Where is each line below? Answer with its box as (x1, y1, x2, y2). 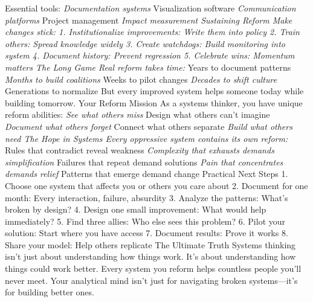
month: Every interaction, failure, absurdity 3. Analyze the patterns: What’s (5, 191, 288, 204)
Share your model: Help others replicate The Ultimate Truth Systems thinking (5, 238, 296, 251)
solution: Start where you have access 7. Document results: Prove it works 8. (5, 226, 288, 239)
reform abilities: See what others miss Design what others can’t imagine (5, 108, 270, 121)
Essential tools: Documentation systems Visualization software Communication (5, 2, 296, 14)
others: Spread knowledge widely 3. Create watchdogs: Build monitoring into (5, 37, 285, 50)
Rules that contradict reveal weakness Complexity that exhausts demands (5, 144, 274, 156)
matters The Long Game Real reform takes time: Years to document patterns (5, 60, 291, 73)
